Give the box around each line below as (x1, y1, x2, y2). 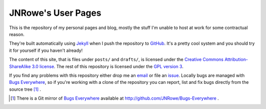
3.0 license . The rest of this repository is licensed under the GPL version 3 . (32, 63, 184, 69)
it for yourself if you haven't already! (9, 47, 83, 53)
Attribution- (224, 57, 248, 63)
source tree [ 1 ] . (9, 86, 41, 92)
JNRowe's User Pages (9, 7, 101, 18)
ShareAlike (9, 63, 31, 69)
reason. (9, 31, 25, 37)
